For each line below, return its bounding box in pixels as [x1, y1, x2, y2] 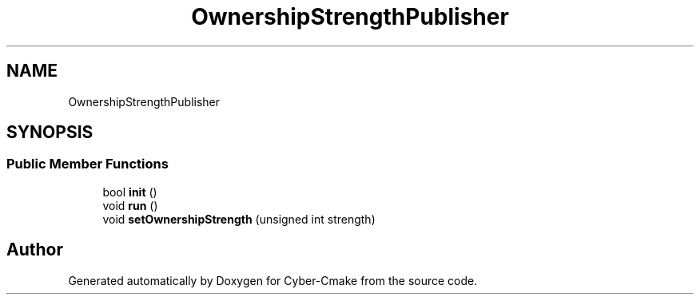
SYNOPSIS [6, 122, 93, 143]
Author [6, 240, 63, 260]
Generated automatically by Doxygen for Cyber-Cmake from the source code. [68, 273, 478, 287]
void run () [102, 198, 158, 212]
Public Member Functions [6, 156, 169, 172]
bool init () [102, 184, 157, 199]
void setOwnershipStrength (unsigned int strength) [102, 212, 376, 226]
